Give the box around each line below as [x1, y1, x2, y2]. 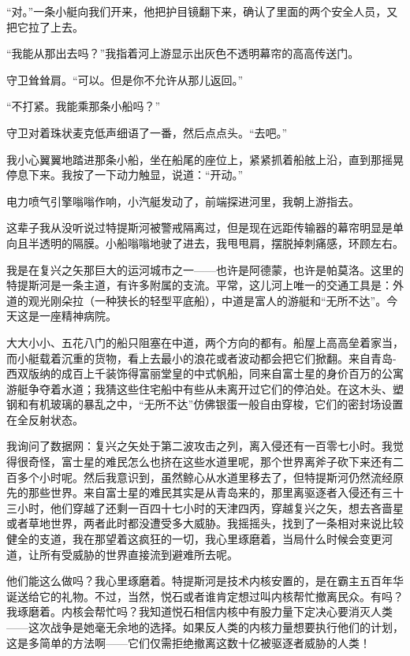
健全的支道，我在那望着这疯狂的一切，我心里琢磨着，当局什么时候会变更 [6, 531, 382, 547]
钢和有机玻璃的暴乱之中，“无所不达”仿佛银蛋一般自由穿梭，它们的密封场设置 [6, 396, 404, 412]
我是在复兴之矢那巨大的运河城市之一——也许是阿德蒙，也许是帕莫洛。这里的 [6, 261, 404, 278]
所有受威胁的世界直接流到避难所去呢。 [39, 546, 238, 562]
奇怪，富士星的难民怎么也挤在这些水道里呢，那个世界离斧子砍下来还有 [28, 453, 393, 470]
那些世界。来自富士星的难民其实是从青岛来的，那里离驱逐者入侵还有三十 [28, 484, 404, 501]
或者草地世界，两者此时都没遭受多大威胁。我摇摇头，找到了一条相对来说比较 [6, 515, 404, 531]
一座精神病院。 [39, 307, 117, 324]
